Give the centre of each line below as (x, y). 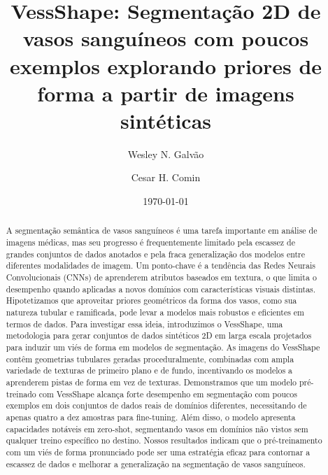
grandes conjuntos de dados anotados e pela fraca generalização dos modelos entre (156, 254)
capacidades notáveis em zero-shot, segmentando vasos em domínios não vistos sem (157, 428)
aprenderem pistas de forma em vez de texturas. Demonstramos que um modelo (151, 382)
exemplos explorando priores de (166, 65)
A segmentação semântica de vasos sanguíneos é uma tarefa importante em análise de (162, 231)
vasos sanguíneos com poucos (166, 38)
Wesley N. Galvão (166, 154)
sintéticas (166, 120)
